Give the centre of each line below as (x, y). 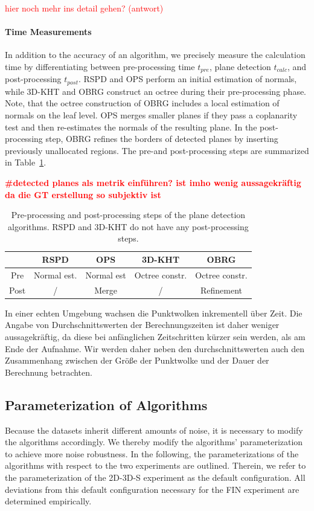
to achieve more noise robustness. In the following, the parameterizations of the (152, 453)
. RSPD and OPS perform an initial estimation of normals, (187, 79)
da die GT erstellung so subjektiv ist (83, 194)
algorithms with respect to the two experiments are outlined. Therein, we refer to (155, 465)
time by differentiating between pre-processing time (100, 66)
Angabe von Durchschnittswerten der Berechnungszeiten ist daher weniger (142, 325)
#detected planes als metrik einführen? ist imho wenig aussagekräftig (153, 183)
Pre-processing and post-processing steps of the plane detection (128, 215)
